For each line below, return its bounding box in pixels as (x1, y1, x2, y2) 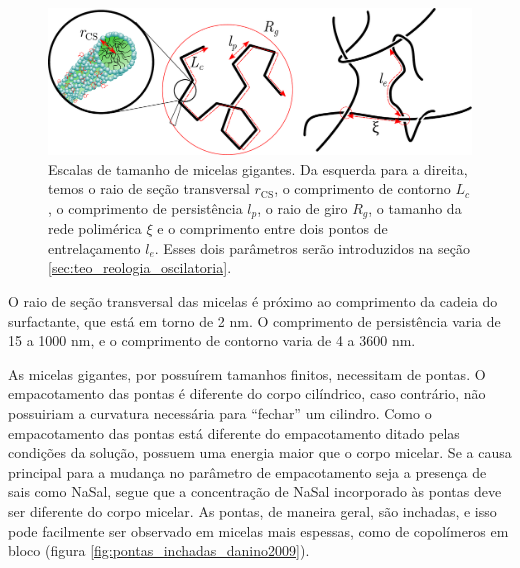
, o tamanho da (368, 197, 462, 218)
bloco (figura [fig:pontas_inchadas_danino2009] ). (8, 540, 310, 561)
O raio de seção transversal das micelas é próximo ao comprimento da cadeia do (8, 291, 498, 311)
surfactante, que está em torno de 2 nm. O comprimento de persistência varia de (8, 310, 501, 331)
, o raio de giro (257, 197, 348, 218)
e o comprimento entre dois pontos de (157, 218, 388, 239)
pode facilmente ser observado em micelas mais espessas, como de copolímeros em (8, 520, 509, 541)
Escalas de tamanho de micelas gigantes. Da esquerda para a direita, (48, 158, 468, 179)
